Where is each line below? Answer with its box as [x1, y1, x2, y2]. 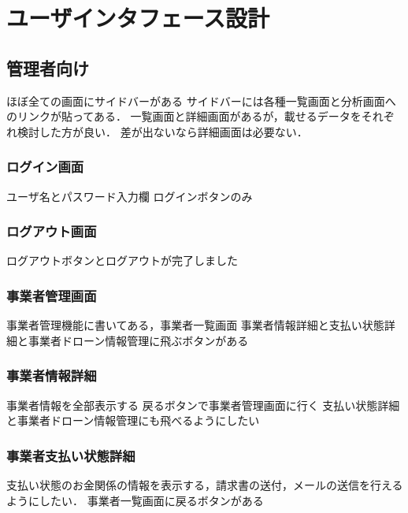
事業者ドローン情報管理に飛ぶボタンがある [28, 332, 249, 348]
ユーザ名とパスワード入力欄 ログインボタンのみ [6, 188, 253, 204]
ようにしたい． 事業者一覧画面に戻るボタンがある [6, 492, 264, 508]
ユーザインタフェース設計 [6, 2, 270, 34]
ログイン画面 [6, 157, 84, 177]
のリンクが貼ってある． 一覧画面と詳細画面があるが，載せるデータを [6, 108, 362, 125]
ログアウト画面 [6, 221, 97, 241]
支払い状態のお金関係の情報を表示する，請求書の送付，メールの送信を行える [6, 477, 403, 493]
